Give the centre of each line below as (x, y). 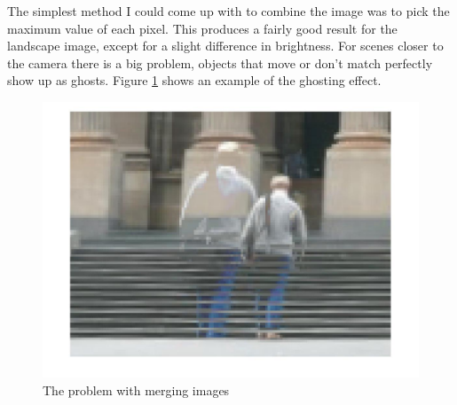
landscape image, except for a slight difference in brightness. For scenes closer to (225, 46)
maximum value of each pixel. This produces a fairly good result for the (202, 28)
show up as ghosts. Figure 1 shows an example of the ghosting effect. (194, 80)
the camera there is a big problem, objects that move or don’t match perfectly (220, 62)
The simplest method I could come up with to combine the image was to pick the (228, 11)
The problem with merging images (136, 389)
